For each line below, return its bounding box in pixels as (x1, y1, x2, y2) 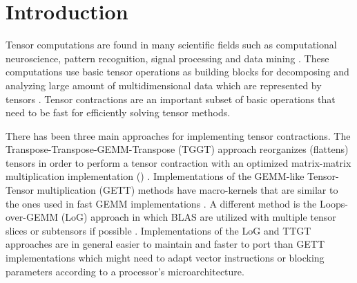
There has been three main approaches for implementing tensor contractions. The (6, 128, 351, 143)
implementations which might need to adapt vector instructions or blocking (6, 250, 325, 265)
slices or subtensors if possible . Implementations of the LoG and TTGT (6, 223, 311, 237)
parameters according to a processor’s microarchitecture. (6, 264, 244, 278)
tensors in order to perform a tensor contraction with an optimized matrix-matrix (6, 155, 351, 170)
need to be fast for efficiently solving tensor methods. (6, 105, 231, 120)
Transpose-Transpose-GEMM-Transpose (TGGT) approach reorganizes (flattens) (6, 142, 349, 156)
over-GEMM (6, 210, 59, 224)
